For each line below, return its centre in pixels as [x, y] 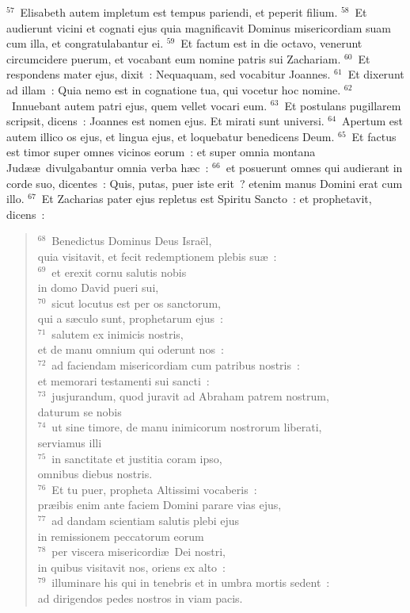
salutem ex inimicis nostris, [118, 333]
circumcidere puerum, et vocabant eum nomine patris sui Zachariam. [174, 58]
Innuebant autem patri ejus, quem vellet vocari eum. [139, 105]
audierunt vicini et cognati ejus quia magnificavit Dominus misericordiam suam [199, 27]
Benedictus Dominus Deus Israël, [132, 241]
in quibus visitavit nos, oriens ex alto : [131, 567]
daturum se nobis [80, 411]
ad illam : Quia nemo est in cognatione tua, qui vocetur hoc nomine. [174, 89]
